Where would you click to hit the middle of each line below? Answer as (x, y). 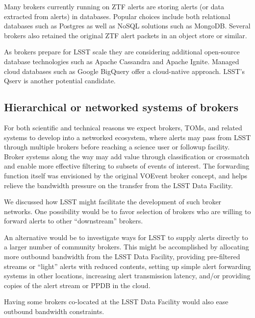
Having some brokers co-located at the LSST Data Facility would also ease (116, 302)
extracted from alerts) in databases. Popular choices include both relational (117, 16)
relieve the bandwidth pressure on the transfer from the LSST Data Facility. (118, 185)
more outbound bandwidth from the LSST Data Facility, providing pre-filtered (122, 257)
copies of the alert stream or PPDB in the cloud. (77, 285)
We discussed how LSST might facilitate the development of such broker (113, 202)
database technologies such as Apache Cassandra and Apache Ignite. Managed (122, 61)
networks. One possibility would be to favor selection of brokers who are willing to (127, 211)
